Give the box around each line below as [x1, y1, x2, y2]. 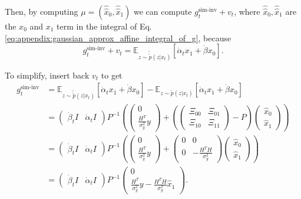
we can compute [134, 5, 192, 17]
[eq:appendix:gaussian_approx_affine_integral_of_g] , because [5, 31, 231, 44]
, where [234, 5, 260, 17]
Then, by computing [5, 5, 78, 17]
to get [101, 68, 123, 81]
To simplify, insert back [5, 68, 90, 81]
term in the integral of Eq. [57, 20, 152, 32]
